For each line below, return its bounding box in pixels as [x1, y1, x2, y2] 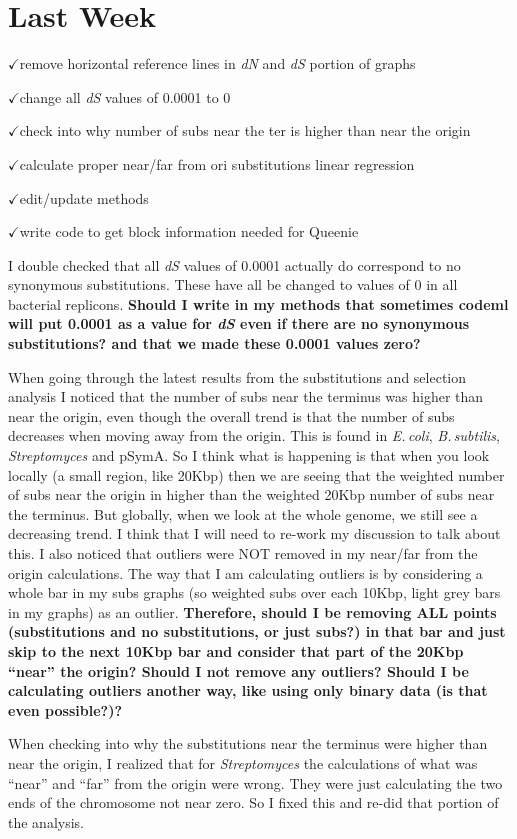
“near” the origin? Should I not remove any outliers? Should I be [8, 660, 469, 681]
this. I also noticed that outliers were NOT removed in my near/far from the [8, 543, 478, 563]
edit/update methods [19, 187, 149, 208]
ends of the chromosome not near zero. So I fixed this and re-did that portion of [8, 792, 499, 813]
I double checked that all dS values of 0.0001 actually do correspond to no [8, 254, 461, 275]
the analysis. [8, 811, 84, 832]
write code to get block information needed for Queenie [19, 221, 359, 242]
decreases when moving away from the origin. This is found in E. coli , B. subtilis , [8, 425, 500, 446]
